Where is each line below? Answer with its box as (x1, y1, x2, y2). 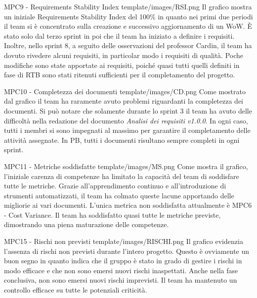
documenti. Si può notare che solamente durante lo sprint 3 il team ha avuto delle (4, 105, 252, 116)
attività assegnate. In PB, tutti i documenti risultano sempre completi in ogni (4, 134, 240, 145)
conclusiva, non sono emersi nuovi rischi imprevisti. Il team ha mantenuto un (4, 275, 237, 285)
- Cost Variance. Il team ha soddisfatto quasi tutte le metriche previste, (4, 209, 221, 220)
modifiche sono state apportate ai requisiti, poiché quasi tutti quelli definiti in (4, 60, 240, 70)
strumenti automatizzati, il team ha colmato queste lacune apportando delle (4, 190, 234, 200)
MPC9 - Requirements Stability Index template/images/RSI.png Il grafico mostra (4, 1, 252, 11)
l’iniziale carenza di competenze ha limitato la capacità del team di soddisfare (4, 171, 239, 181)
